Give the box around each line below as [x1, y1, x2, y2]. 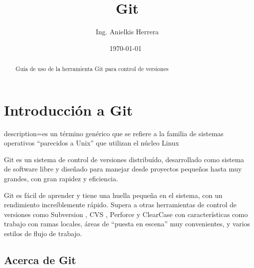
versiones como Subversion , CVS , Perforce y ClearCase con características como [4, 209, 248, 219]
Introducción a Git [4, 99, 133, 120]
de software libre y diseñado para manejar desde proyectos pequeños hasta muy [4, 164, 242, 174]
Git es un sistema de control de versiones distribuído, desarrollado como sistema [4, 154, 244, 164]
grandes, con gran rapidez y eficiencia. [4, 173, 118, 184]
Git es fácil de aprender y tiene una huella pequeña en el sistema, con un [4, 190, 223, 200]
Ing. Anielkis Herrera [95, 26, 159, 37]
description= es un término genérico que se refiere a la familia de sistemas [4, 128, 224, 138]
